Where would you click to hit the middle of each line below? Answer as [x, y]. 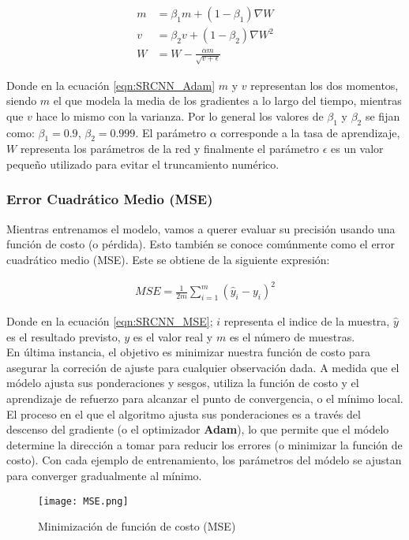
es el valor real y [173, 336]
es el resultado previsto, [64, 336]
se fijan [383, 115]
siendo [22, 101]
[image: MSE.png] [83, 501]
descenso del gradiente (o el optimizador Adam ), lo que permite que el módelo [198, 429]
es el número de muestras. [292, 336]
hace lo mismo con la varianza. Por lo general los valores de [180, 115]
